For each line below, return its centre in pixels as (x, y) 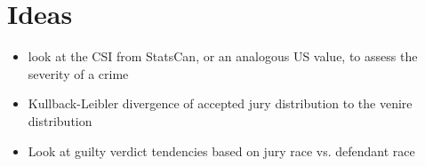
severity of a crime (78, 73)
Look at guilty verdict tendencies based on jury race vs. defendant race (221, 150)
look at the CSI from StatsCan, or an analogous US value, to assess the (223, 56)
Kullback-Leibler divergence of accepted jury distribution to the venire (220, 103)
